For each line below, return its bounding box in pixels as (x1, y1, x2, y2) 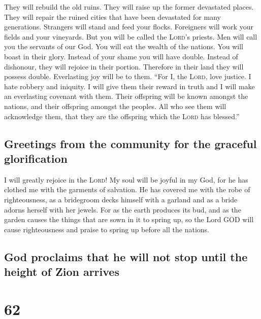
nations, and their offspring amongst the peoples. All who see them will (4, 100, 226, 111)
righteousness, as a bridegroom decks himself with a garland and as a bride (4, 194, 238, 204)
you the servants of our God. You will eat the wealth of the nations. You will (4, 41, 243, 52)
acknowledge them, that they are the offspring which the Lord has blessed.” (4, 111, 240, 121)
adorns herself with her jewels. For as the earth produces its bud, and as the (4, 204, 241, 215)
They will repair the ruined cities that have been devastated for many (4, 11, 221, 22)
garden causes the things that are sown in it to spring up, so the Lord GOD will (4, 214, 254, 225)
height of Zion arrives (4, 264, 119, 279)
